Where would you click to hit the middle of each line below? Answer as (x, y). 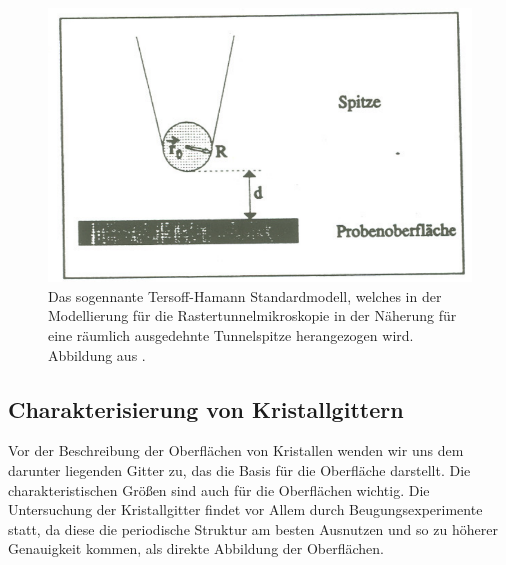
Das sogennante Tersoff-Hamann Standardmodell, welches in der (245, 295)
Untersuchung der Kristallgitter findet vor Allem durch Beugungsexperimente (245, 509)
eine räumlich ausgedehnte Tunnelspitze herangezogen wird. (231, 335)
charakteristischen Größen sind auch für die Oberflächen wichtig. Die (219, 489)
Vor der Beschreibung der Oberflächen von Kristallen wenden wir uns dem (236, 450)
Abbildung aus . (97, 354)
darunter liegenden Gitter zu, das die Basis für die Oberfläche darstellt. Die (239, 469)
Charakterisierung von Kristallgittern (206, 408)
